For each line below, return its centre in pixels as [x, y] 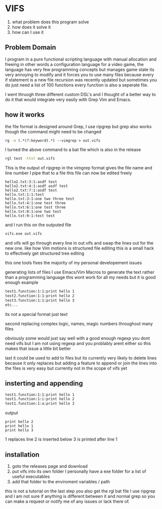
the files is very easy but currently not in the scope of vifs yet [66, 368]
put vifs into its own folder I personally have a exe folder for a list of [79, 471]
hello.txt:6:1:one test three [36, 207]
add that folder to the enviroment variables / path [61, 481]
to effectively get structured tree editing [45, 253]
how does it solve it [31, 27]
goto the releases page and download [50, 466]
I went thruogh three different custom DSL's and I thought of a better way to [81, 94]
